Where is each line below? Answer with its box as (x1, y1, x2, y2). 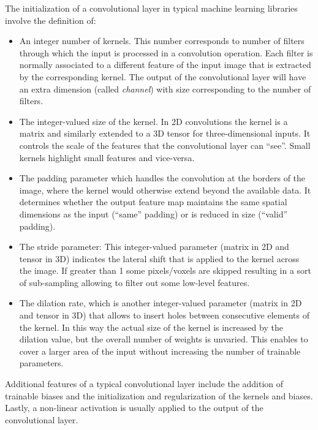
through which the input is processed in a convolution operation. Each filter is (19, 46, 313, 59)
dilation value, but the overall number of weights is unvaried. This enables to (19, 333, 308, 345)
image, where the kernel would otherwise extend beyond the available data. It (19, 183, 311, 196)
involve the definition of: (5, 13, 96, 26)
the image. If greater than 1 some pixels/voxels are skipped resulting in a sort (19, 264, 312, 277)
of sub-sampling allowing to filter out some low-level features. (19, 276, 250, 289)
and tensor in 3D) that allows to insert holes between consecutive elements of (19, 309, 309, 322)
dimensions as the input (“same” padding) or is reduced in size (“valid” (19, 207, 288, 220)
